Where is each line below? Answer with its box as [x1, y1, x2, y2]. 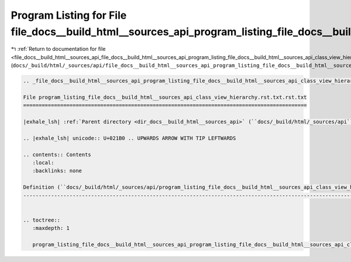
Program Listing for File [11, 9, 127, 22]
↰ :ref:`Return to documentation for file [11, 46, 106, 53]
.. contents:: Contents [23, 151, 92, 158]
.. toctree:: [23, 216, 61, 223]
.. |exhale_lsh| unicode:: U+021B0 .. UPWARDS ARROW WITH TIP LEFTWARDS [23, 135, 236, 142]
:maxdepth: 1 [32, 225, 70, 232]
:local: [32, 160, 54, 166]
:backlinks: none [32, 167, 82, 174]
